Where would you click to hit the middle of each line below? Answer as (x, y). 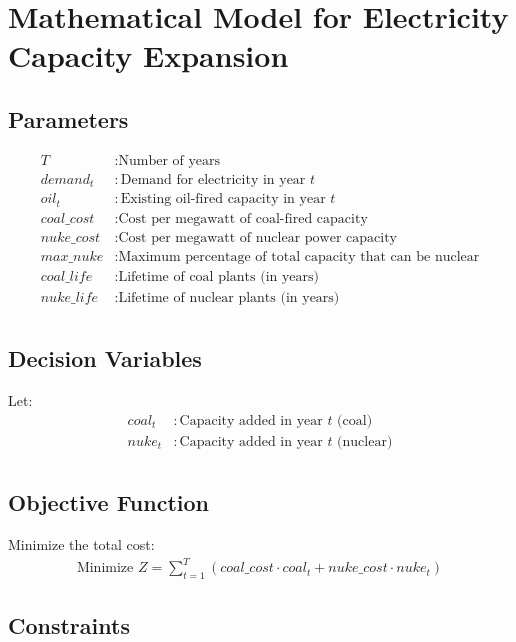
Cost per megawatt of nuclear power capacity (257, 237)
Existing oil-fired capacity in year (223, 199)
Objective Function (109, 502)
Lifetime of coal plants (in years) (219, 276)
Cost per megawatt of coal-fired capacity (243, 218)
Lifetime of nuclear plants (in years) (229, 297)
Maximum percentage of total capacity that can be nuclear (299, 256)
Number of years (169, 160)
